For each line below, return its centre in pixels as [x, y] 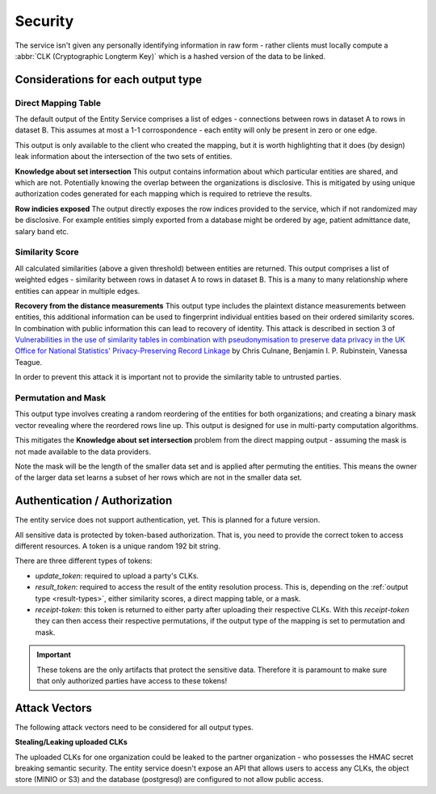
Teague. [29, 362]
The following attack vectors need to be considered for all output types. [134, 727]
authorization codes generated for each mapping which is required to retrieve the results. [163, 194]
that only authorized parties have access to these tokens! [132, 681]
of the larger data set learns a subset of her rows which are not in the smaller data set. [159, 477]
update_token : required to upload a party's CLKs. [117, 576]
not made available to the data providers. [83, 452]
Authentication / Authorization [94, 501]
